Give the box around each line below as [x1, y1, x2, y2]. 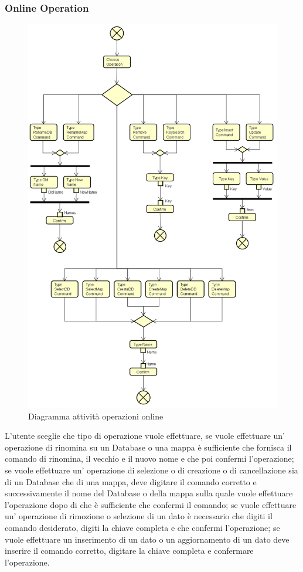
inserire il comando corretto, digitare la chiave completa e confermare [5, 544, 254, 557]
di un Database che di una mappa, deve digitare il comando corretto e [5, 475, 257, 488]
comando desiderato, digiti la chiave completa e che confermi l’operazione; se [5, 522, 280, 534]
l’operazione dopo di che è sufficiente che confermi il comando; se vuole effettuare [5, 498, 297, 510]
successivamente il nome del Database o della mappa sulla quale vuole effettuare [5, 487, 293, 499]
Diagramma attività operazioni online [28, 409, 164, 422]
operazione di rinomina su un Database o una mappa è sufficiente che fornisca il [5, 441, 292, 453]
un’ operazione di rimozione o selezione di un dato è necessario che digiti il [5, 510, 273, 522]
